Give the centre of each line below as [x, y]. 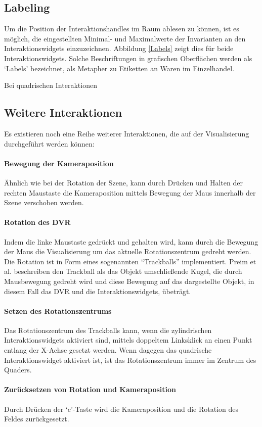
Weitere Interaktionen [63, 112]
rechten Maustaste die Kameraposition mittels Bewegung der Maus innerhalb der [130, 192]
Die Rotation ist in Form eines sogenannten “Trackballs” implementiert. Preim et [130, 261]
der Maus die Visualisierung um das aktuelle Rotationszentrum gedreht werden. [128, 251]
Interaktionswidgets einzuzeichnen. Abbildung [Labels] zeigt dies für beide [119, 48]
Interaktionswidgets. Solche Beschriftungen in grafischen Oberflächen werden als [128, 58]
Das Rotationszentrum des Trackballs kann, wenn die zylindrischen [108, 330]
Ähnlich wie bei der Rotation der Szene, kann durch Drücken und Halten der [123, 182]
